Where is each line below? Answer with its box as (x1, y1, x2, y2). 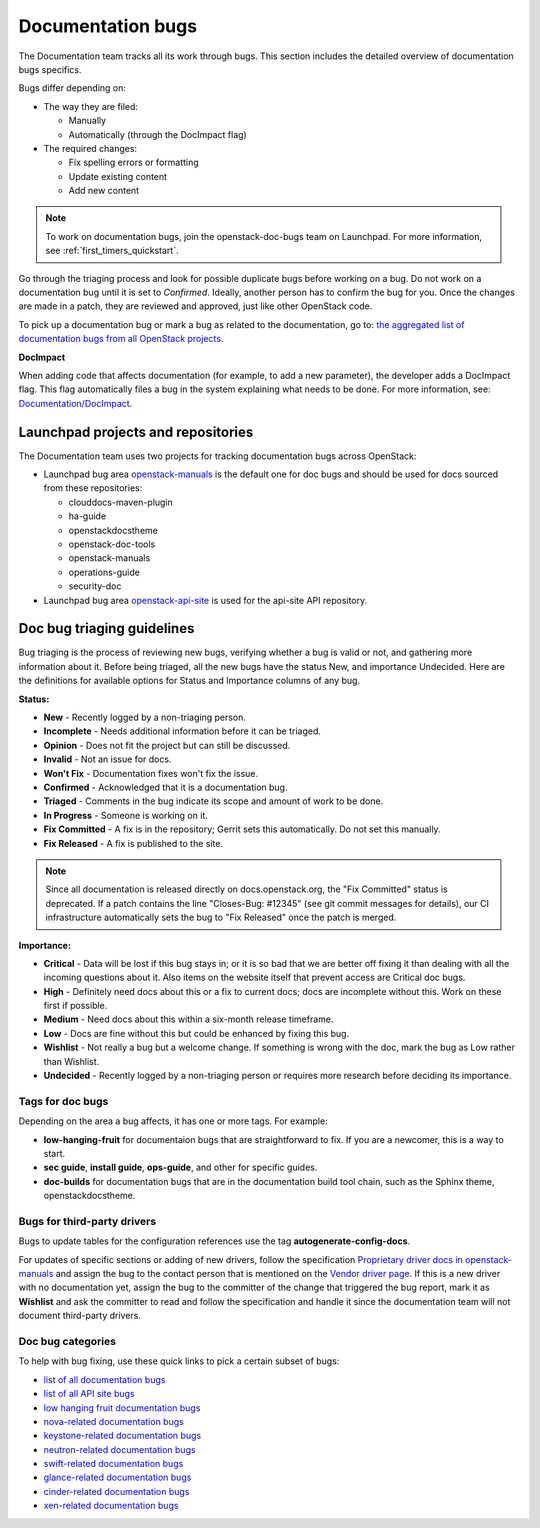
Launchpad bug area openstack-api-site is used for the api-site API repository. (43, 594, 368, 606)
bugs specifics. (18, 63, 82, 75)
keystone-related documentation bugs (43, 1430, 202, 1442)
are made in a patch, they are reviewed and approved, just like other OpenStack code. (18, 300, 373, 312)
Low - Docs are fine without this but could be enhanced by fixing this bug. (43, 1027, 350, 1039)
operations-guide (68, 566, 140, 578)
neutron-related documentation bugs (43, 1443, 196, 1455)
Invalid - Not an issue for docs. (43, 753, 172, 765)
